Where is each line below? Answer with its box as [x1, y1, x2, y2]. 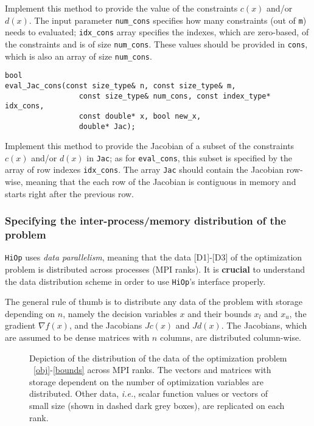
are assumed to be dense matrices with [5, 331, 150, 344]
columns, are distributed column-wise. [159, 331, 302, 344]
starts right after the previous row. [5, 187, 134, 200]
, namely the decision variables [63, 307, 177, 319]
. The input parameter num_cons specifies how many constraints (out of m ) [29, 13, 307, 26]
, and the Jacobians [69, 319, 142, 332]
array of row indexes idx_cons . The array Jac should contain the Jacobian [5, 163, 284, 176]
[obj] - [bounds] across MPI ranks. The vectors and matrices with [33, 363, 271, 376]
